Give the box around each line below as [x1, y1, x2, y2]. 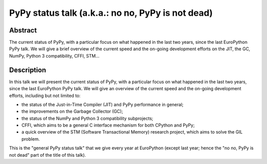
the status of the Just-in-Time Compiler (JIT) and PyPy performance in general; [21, 101, 184, 107]
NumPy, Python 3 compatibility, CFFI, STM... [9, 53, 100, 59]
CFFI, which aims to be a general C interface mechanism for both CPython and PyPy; [21, 122, 195, 128]
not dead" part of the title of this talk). [9, 152, 86, 158]
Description [9, 66, 46, 74]
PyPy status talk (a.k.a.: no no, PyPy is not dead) [9, 7, 213, 18]
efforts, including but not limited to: [9, 93, 81, 98]
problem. [21, 136, 40, 142]
